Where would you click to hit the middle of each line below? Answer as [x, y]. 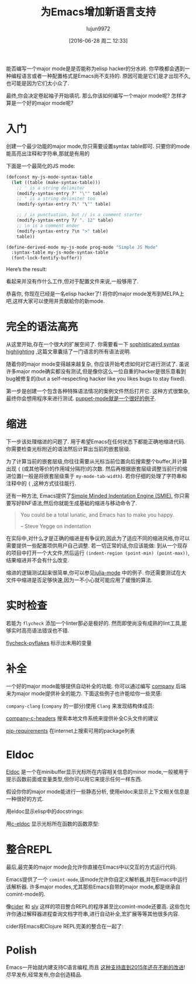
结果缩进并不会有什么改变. [38, 560]
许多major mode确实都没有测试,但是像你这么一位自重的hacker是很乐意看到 [96, 371]
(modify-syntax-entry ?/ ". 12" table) [65, 220]
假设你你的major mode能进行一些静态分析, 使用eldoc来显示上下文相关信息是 [98, 791]
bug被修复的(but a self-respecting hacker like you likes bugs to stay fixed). [96, 379]
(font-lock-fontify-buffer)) [47, 258]
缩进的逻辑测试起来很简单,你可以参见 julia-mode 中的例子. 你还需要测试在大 [96, 573]
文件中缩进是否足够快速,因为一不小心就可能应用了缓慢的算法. [80, 580]
